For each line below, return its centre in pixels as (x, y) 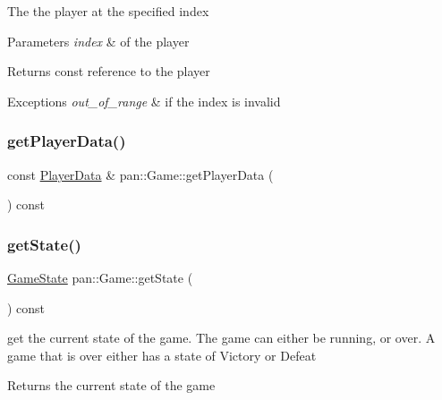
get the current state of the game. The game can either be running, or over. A (221, 338)
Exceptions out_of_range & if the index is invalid (144, 101)
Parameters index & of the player (98, 41)
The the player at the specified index (108, 11)
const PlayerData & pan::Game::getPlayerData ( (140, 174)
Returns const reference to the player (109, 71)
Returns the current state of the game (111, 385)
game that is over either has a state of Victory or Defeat (162, 355)
